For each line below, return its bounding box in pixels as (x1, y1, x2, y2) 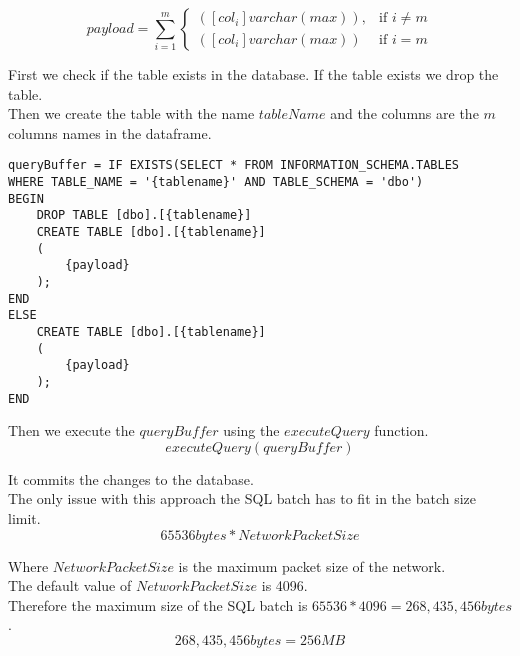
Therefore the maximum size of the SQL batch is (8, 594, 308, 615)
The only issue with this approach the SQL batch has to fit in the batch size (8, 488, 477, 509)
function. (374, 420, 429, 441)
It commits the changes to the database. (8, 468, 254, 489)
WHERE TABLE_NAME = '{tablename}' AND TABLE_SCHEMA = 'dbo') (8, 175, 424, 190)
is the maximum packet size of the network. (178, 555, 446, 576)
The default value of (8, 575, 132, 596)
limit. (8, 508, 41, 528)
